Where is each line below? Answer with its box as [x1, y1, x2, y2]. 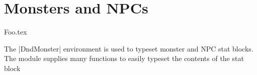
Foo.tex [4, 26, 27, 37]
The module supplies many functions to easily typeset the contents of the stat [4, 53, 244, 63]
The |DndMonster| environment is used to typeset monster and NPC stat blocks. [4, 43, 253, 53]
